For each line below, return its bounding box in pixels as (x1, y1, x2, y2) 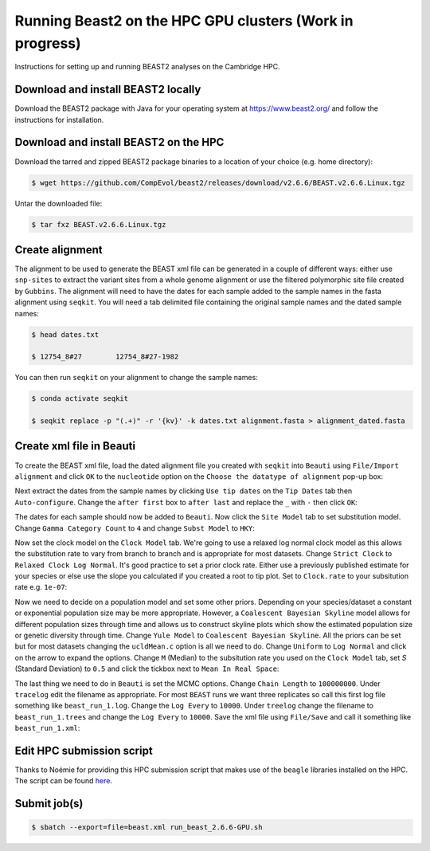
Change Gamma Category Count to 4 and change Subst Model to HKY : (14, 523, 255, 533)
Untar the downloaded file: (14, 198, 103, 208)
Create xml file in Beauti (14, 439, 135, 453)
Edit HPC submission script (14, 743, 153, 757)
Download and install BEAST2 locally (14, 83, 201, 96)
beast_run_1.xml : (14, 724, 80, 733)
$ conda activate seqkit (31, 394, 129, 403)
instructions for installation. (14, 115, 104, 124)
